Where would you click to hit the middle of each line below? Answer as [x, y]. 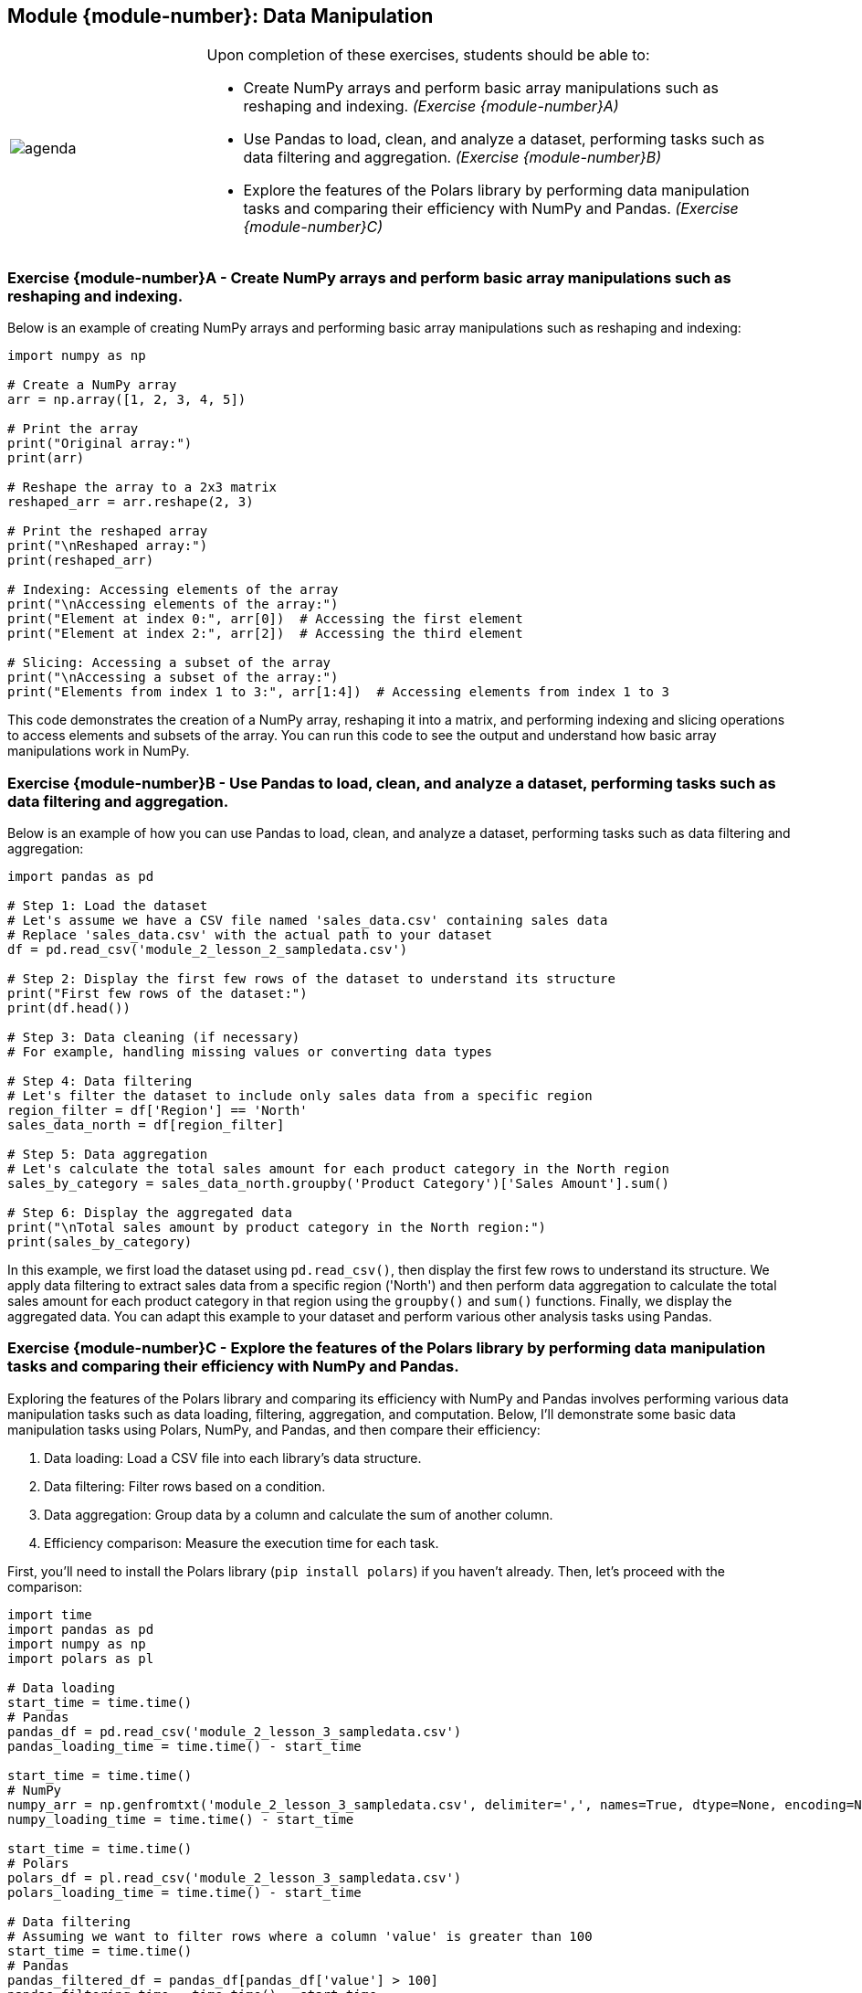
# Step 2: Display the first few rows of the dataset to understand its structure [311, 978]
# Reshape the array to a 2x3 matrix [142, 488]
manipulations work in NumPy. [99, 751]
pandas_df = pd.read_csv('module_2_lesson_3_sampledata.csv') [235, 1731]
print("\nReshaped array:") [108, 546]
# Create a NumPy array [92, 385]
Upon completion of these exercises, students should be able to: [428, 55]
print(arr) [46, 458]
